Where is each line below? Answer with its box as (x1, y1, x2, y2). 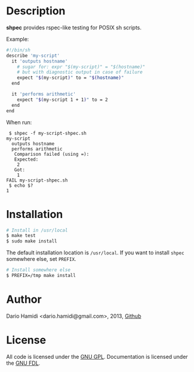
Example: (6, 35, 29, 42)
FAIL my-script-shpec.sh (6, 177, 68, 183)
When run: (6, 118, 32, 126)
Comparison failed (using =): (14, 151, 90, 157)
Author (6, 293, 42, 306)
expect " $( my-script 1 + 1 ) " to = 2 (17, 97, 109, 103)
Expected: (14, 156, 39, 162)
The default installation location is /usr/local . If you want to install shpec (6, 249, 184, 256)
